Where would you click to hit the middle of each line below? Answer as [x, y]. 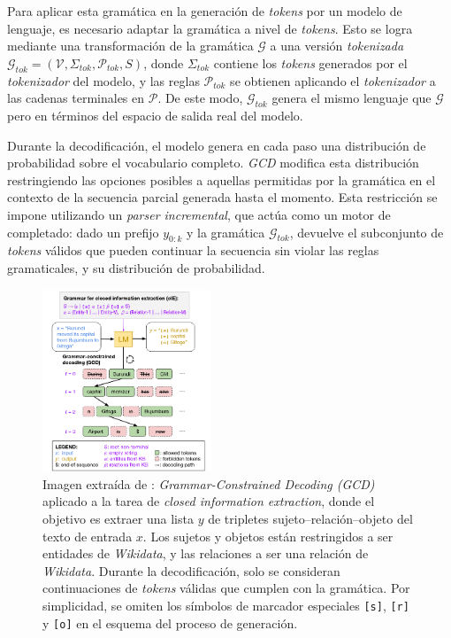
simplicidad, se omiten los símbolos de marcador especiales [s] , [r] [226, 605]
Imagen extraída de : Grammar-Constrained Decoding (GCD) [209, 483]
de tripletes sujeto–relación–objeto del [310, 519]
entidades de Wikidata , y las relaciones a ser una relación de [206, 553]
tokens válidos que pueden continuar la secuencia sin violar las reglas [193, 250]
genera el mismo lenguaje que [352, 98]
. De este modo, [200, 98]
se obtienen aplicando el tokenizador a [333, 80]
